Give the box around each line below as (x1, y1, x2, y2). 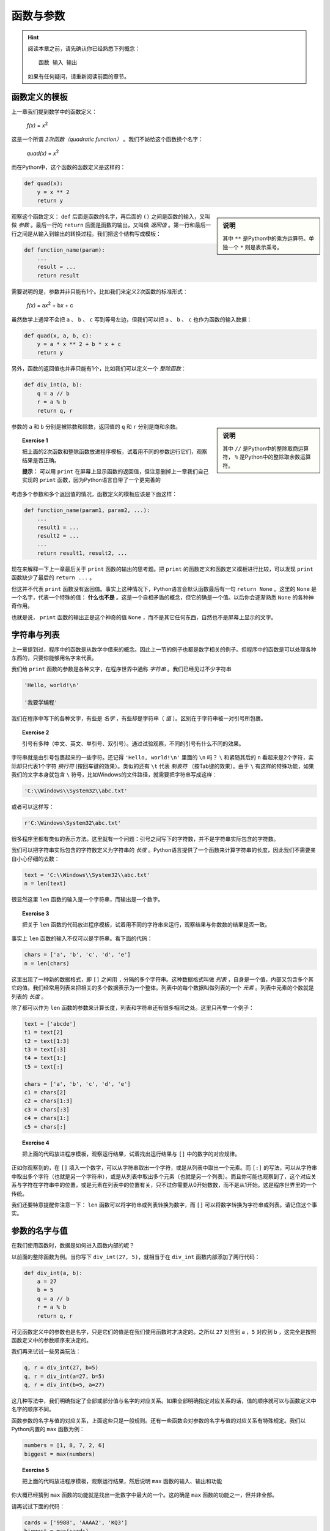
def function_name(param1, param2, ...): (24, 506, 150, 514)
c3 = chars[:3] (24, 1106, 70, 1113)
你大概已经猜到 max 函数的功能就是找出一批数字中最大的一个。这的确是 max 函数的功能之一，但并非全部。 (11, 1491, 278, 1499)
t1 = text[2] (24, 1029, 64, 1036)
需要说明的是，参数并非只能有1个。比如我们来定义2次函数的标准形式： (11, 288, 189, 295)
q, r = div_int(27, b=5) (24, 1364, 99, 1371)
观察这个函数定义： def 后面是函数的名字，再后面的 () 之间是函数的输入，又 (11, 213, 205, 220)
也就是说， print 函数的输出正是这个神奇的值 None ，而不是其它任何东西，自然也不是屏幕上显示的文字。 (11, 613, 277, 621)
